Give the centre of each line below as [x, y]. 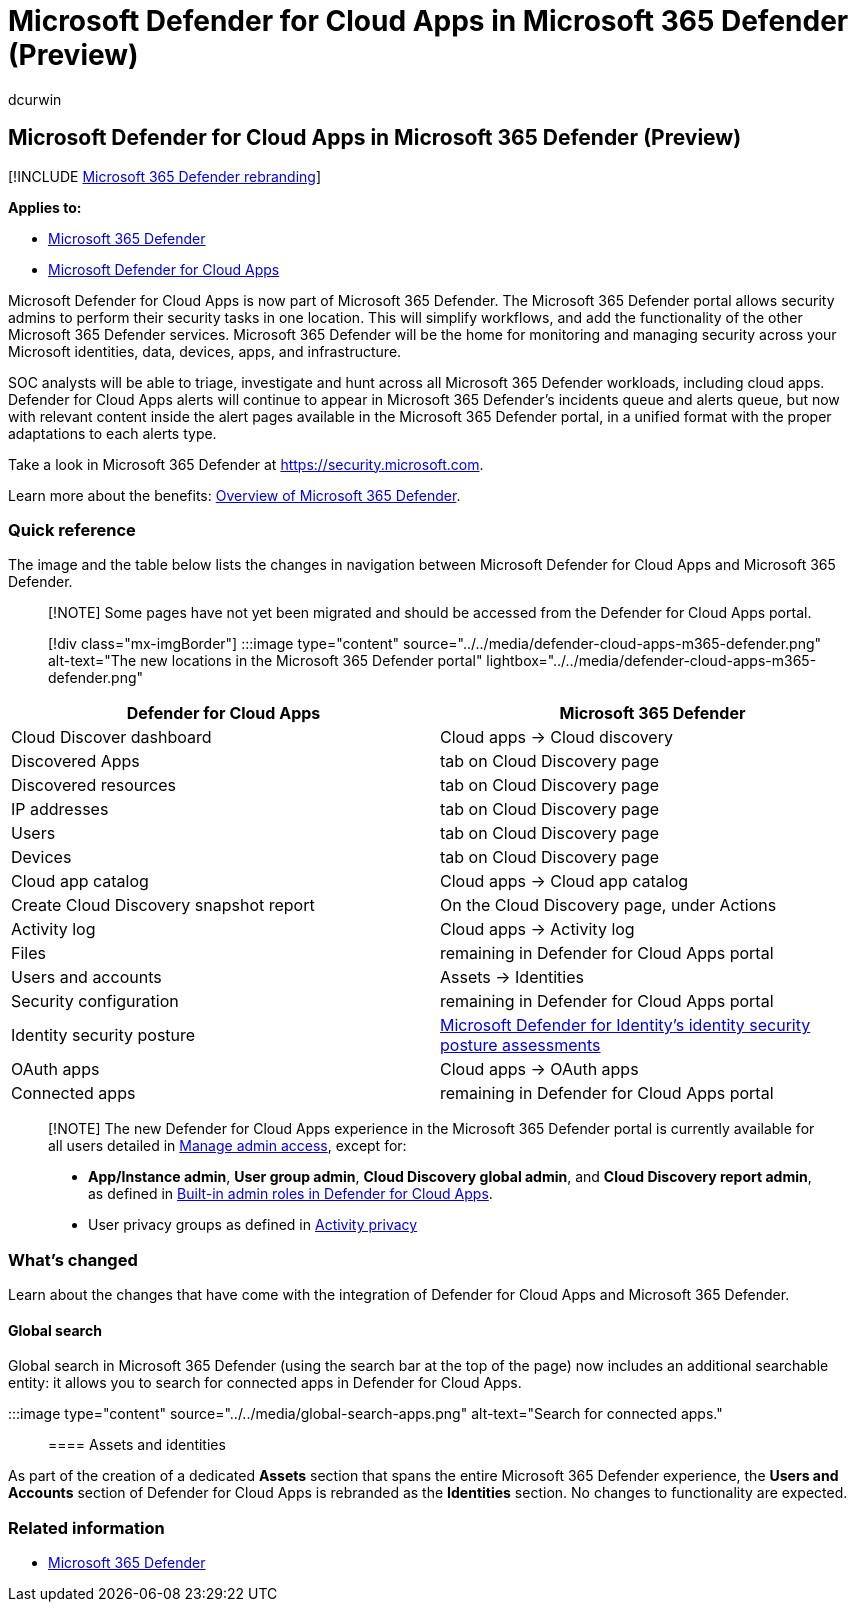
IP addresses [60, 809]
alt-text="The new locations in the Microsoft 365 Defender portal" [265, 661]
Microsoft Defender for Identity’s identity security [625, 1025]
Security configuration [95, 1001]
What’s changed [73, 1259]
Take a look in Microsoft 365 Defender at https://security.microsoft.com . [246, 464]
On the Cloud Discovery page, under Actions [608, 905]
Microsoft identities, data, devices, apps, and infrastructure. [205, 351]
